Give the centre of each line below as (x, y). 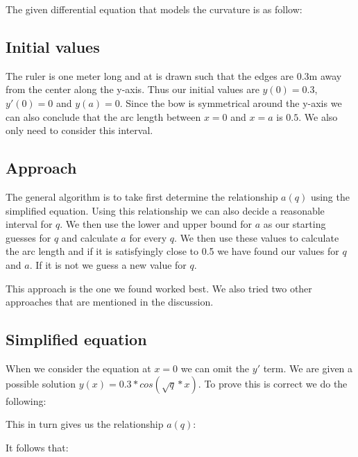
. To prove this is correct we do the (273, 383)
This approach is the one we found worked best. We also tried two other (159, 288)
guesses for (28, 237)
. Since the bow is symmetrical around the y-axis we (231, 102)
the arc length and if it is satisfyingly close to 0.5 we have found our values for (172, 251)
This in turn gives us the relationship (85, 424)
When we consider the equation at (78, 368)
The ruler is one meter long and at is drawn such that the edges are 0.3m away (174, 75)
